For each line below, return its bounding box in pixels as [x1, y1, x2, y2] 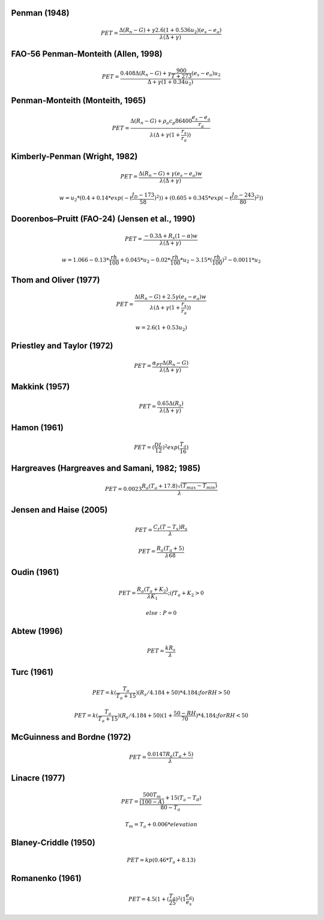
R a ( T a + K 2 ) [137, 586, 169, 594]
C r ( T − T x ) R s [153, 523, 188, 532]
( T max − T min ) [180, 483, 217, 491]
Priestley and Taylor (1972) [11, 341, 113, 351]
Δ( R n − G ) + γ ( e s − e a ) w [138, 170, 202, 178]
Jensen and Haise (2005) [11, 505, 108, 515]
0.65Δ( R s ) [157, 400, 184, 409]
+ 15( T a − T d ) [165, 794, 202, 803]
